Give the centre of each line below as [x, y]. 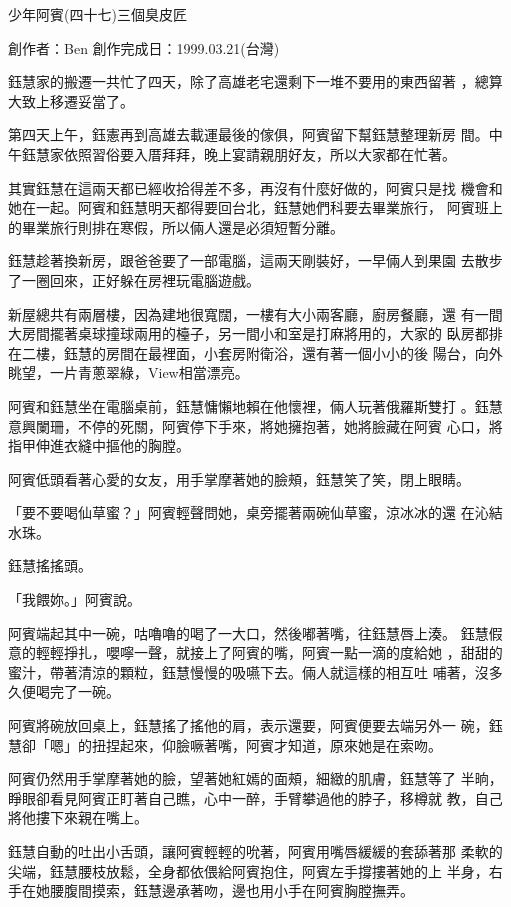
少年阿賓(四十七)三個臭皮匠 [97, 14]
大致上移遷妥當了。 [71, 100]
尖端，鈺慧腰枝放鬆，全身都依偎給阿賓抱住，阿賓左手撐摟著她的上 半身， [248, 870]
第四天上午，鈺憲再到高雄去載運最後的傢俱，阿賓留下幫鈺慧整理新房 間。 [248, 134]
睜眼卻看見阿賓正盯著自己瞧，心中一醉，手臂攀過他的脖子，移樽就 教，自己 [255, 797]
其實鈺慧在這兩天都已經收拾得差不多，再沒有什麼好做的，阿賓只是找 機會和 [255, 187]
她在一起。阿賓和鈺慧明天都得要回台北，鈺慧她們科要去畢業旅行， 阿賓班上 [255, 207]
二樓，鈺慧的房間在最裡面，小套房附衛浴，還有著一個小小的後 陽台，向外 [262, 352]
